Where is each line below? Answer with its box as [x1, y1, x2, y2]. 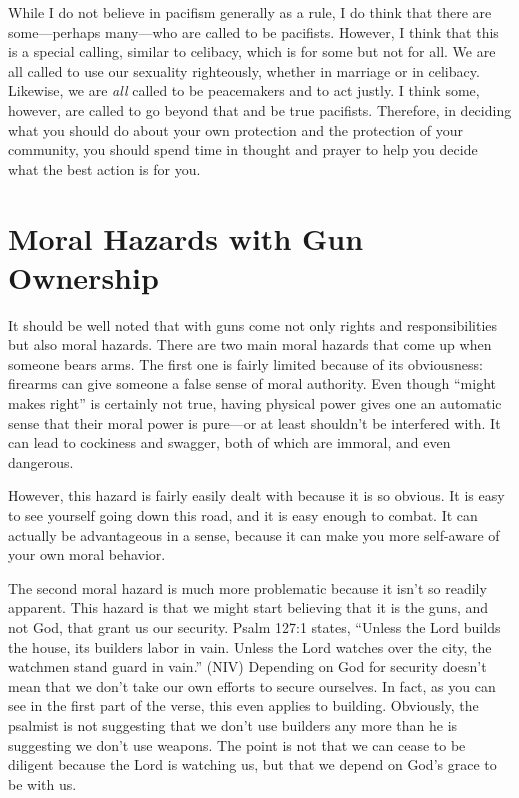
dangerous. [8, 451, 74, 472]
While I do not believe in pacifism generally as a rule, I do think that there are [8, 2, 492, 22]
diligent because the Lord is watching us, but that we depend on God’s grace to [8, 754, 497, 775]
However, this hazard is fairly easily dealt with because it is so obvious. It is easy [8, 485, 505, 506]
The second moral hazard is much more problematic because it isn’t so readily [8, 577, 487, 598]
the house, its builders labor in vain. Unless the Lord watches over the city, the [8, 636, 492, 657]
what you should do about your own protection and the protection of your [8, 119, 463, 140]
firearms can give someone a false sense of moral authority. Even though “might [8, 373, 496, 394]
